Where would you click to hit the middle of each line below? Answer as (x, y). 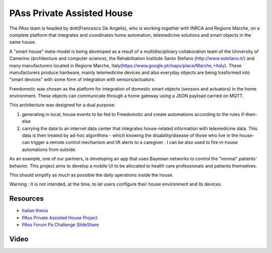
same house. (23, 42)
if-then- (249, 114)
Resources (26, 199)
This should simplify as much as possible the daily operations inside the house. (91, 175)
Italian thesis (35, 211)
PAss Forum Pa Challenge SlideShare (60, 225)
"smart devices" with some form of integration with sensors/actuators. (82, 79)
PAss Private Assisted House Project (60, 218)
